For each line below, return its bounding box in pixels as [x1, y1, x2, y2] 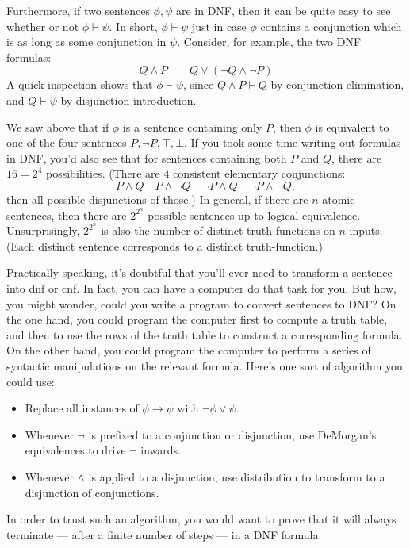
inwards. [140, 442, 182, 458]
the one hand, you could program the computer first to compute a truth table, [6, 311, 388, 328]
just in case [191, 17, 247, 34]
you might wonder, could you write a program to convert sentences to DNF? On [6, 295, 397, 312]
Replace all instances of [25, 400, 139, 416]
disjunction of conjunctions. [25, 484, 159, 500]
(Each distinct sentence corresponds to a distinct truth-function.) [6, 237, 323, 254]
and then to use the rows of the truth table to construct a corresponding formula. [6, 326, 403, 343]
